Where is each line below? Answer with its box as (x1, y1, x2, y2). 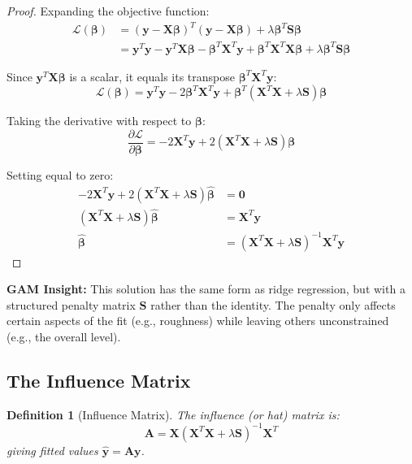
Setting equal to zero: (7, 166, 114, 183)
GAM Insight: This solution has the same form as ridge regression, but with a (7, 280, 405, 297)
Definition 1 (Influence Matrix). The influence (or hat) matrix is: (7, 405, 340, 423)
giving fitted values (7, 441, 98, 458)
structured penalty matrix (7, 296, 136, 313)
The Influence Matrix (7, 367, 191, 392)
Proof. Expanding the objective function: (7, 2, 210, 19)
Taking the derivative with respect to (7, 112, 192, 129)
